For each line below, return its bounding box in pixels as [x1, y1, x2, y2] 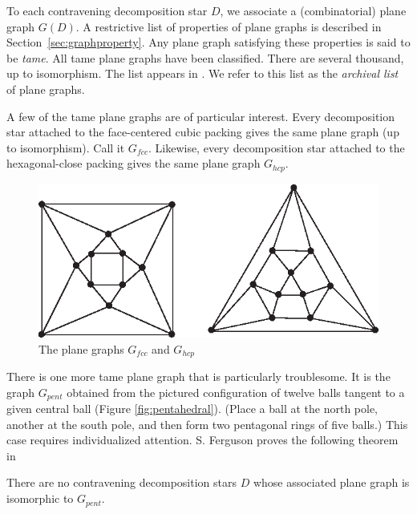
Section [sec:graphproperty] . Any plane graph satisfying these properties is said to [6, 34, 411, 51]
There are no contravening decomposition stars [6, 474, 237, 491]
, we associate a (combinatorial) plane [220, 2, 407, 18]
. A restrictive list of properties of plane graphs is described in [75, 18, 382, 34]
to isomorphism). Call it [6, 139, 125, 156]
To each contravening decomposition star [6, 2, 208, 18]
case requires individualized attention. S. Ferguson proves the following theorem [6, 431, 399, 448]
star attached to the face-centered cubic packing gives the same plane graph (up [6, 123, 399, 140]
